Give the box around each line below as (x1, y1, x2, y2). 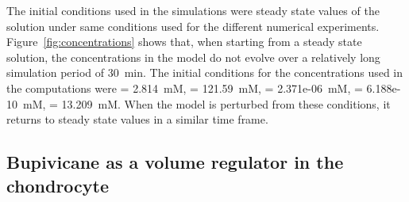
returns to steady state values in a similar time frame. (6, 111, 268, 128)
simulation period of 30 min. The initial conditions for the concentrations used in (6, 64, 403, 81)
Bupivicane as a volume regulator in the (6, 150, 344, 174)
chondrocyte (6, 173, 110, 197)
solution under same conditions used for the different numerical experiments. (6, 17, 380, 34)
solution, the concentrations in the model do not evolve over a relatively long (6, 48, 380, 65)
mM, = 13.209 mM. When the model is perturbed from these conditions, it (22, 95, 391, 112)
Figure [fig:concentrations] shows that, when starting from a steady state (6, 33, 362, 50)
